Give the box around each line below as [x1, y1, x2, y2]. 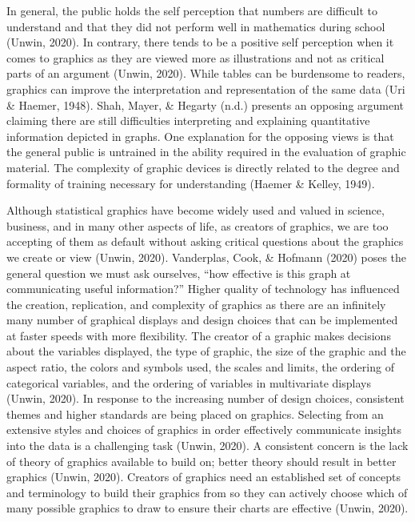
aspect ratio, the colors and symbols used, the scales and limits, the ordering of [6, 359, 394, 375]
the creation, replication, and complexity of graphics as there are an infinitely [6, 295, 386, 312]
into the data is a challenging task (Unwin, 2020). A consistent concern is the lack [6, 437, 409, 454]
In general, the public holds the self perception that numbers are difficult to [6, 2, 377, 18]
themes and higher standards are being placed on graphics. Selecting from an [6, 405, 384, 422]
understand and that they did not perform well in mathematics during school [6, 18, 385, 34]
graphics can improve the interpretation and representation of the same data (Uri [6, 80, 405, 97]
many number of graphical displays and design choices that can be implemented [6, 311, 398, 328]
